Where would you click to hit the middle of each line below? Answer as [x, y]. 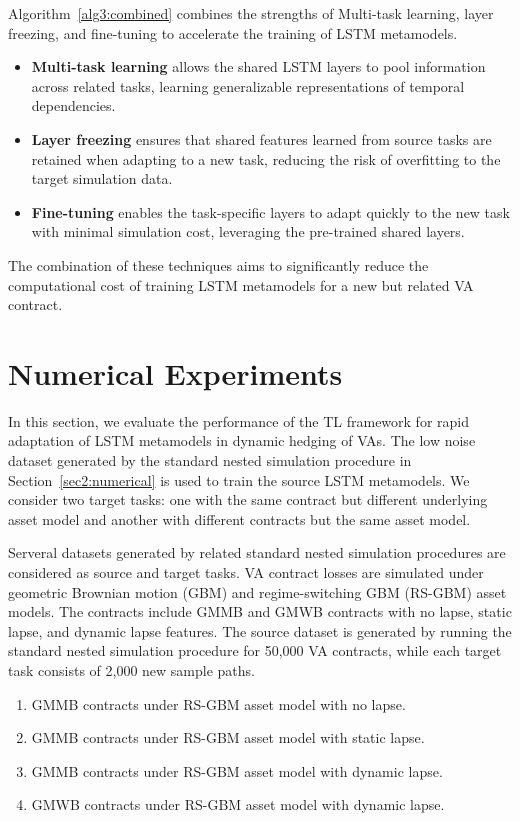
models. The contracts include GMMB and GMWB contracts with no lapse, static [260, 611]
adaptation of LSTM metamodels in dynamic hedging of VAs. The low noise [242, 440]
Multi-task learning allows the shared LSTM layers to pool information [258, 66]
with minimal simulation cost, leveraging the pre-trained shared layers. [248, 231]
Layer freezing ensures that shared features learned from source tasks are [261, 138]
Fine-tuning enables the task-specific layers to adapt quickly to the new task [270, 211]
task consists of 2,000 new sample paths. [131, 669]
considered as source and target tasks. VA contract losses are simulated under [246, 572]
